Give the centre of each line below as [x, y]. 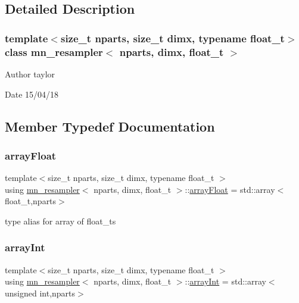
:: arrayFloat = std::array [230, 189]
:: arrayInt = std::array [225, 281]
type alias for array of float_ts [60, 221]
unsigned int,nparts [40, 293]
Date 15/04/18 [32, 94]
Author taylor [30, 74]
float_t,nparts [31, 201]
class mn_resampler [54, 51]
